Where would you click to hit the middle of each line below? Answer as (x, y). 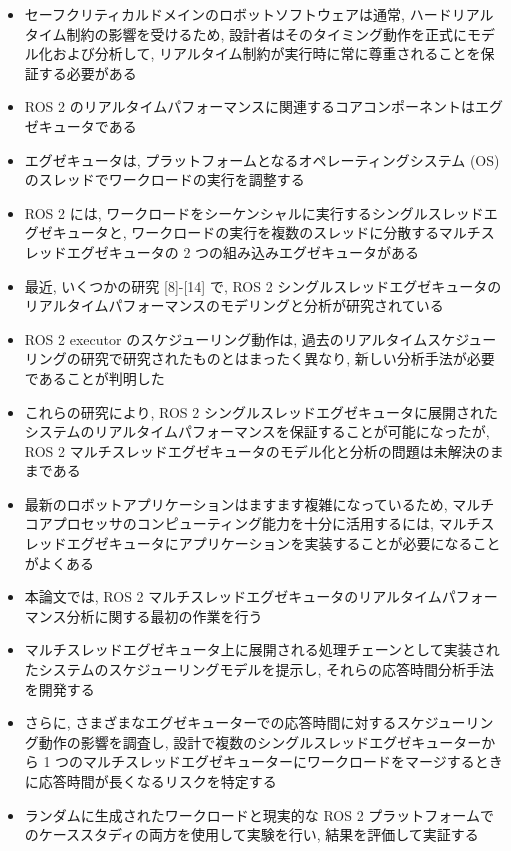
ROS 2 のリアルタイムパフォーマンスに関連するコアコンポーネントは (250, 106)
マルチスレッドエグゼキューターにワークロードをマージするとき (293, 761)
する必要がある (87, 72)
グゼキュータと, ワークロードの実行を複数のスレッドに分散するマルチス (259, 232)
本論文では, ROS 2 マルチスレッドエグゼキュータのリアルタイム (233, 596)
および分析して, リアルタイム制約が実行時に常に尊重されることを (266, 53)
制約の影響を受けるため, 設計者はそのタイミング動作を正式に (267, 33)
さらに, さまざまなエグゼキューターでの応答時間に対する (210, 722)
